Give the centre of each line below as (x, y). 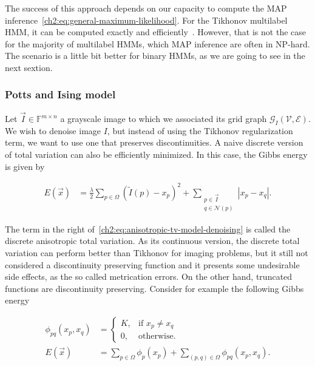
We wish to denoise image (53, 130)
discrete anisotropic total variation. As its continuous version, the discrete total (152, 241)
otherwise (156, 337)
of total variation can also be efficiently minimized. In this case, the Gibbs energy (156, 154)
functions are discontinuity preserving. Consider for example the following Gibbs (154, 288)
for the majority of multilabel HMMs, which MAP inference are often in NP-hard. (157, 43)
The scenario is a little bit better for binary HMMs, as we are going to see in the (155, 56)
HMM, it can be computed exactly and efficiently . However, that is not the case (155, 32)
